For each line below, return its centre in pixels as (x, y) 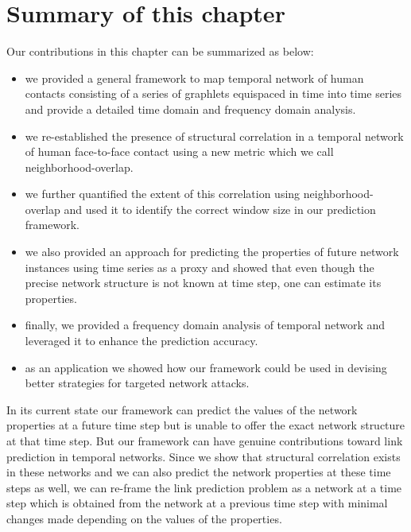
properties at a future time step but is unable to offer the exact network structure (206, 425)
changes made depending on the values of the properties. (144, 518)
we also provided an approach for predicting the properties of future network (212, 252)
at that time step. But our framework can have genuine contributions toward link (205, 441)
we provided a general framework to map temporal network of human (194, 78)
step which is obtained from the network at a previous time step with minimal (197, 503)
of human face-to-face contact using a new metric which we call (179, 151)
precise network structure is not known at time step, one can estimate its (203, 283)
